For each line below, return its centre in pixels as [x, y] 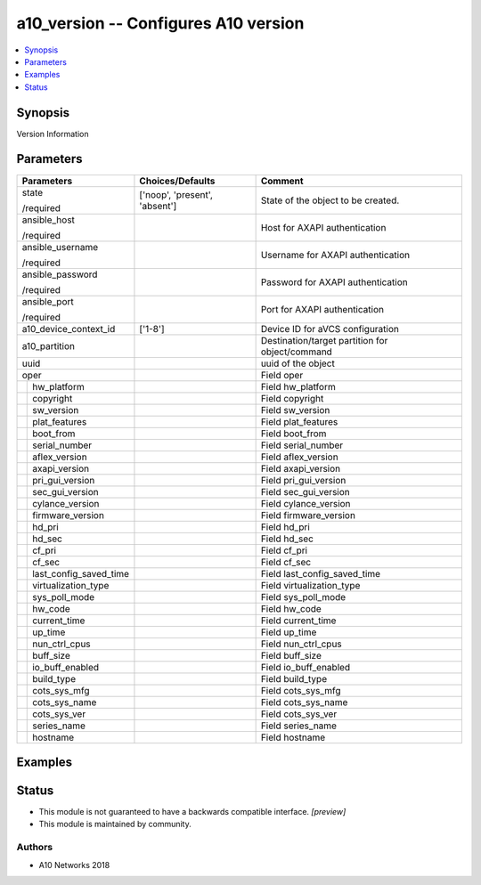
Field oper [282, 375]
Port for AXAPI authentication [322, 309]
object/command [297, 352]
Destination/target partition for [324, 340]
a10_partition [49, 345]
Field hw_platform [298, 386]
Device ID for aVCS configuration [330, 329]
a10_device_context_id [69, 329]
